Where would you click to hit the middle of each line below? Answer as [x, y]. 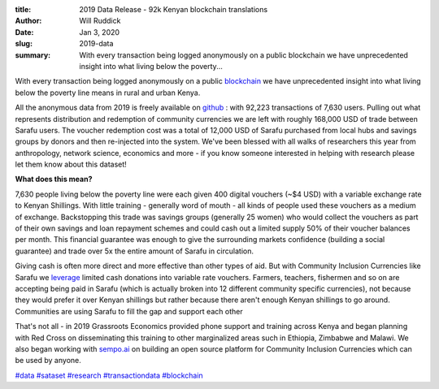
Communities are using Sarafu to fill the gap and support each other [129, 311]
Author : [28, 21]
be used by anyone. [48, 361]
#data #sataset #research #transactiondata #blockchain [109, 375]
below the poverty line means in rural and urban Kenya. [108, 93]
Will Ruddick [100, 21]
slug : [24, 44]
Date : [24, 32]
